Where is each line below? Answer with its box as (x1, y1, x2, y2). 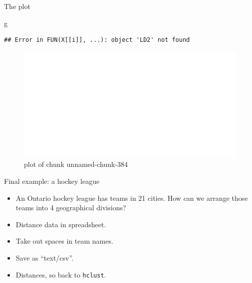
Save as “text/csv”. (15, 252, 74, 263)
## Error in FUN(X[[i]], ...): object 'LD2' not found (4, 36, 190, 44)
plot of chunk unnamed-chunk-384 (24, 159, 128, 169)
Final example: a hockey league (4, 175, 100, 186)
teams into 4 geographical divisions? (15, 202, 126, 213)
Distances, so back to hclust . (15, 269, 106, 280)
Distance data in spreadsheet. (15, 219, 106, 229)
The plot (4, 1, 30, 11)
